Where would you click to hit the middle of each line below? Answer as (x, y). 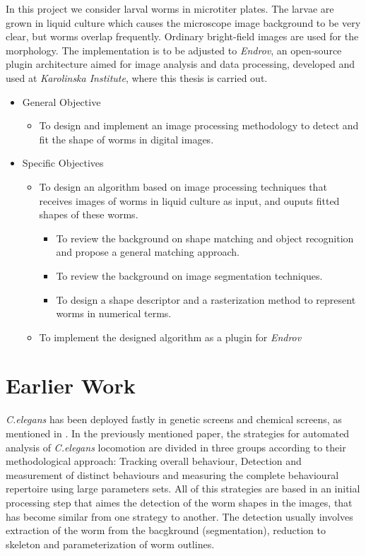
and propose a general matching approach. (148, 252)
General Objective (61, 101)
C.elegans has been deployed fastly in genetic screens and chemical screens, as (174, 419)
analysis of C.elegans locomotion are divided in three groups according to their (176, 447)
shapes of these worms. (89, 214)
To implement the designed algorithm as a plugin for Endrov (170, 337)
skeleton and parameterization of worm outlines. (110, 544)
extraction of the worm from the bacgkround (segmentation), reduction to (166, 530)
